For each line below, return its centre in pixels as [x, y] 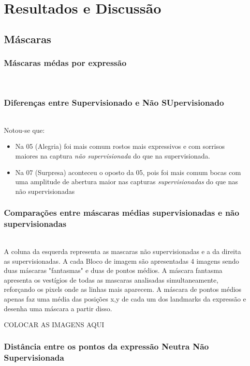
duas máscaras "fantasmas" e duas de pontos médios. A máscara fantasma [113, 270]
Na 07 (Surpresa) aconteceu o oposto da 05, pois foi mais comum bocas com [128, 172]
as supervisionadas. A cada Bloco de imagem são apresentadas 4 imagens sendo [122, 261]
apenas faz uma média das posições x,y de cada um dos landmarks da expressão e [125, 299]
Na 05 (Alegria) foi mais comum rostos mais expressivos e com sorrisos [120, 146]
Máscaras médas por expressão [65, 63]
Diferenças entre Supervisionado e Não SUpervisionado [114, 102]
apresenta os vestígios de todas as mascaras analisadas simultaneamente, [111, 279]
